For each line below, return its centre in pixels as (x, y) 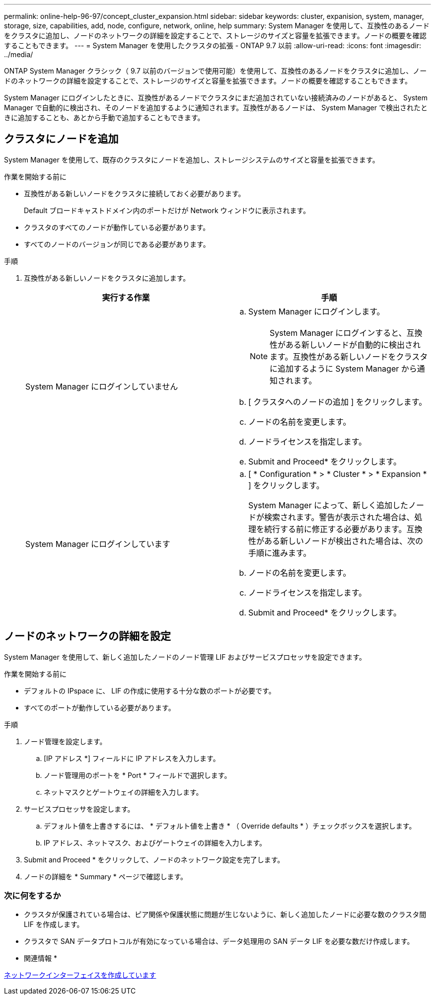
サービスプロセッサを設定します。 (79, 809)
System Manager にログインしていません (102, 386)
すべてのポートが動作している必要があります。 (100, 707)
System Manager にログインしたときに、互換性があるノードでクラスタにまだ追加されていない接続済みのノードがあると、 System (216, 98)
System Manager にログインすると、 (338, 333)
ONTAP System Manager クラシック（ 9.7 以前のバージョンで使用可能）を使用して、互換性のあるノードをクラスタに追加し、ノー (216, 71)
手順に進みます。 (280, 553)
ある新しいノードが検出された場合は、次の (344, 541)
